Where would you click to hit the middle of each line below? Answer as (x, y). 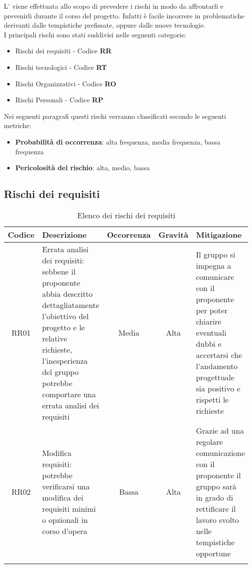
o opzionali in (65, 519)
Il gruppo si (216, 255)
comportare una (69, 394)
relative (55, 338)
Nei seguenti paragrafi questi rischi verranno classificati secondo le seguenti (115, 116)
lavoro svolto (218, 519)
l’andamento (217, 366)
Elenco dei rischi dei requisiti (126, 215)
